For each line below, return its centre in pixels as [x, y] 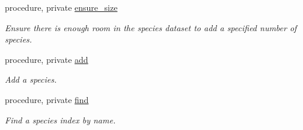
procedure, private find [47, 99]
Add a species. [31, 79]
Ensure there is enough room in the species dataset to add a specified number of [151, 27]
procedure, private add [47, 59]
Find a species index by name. [60, 120]
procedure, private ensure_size [61, 7]
